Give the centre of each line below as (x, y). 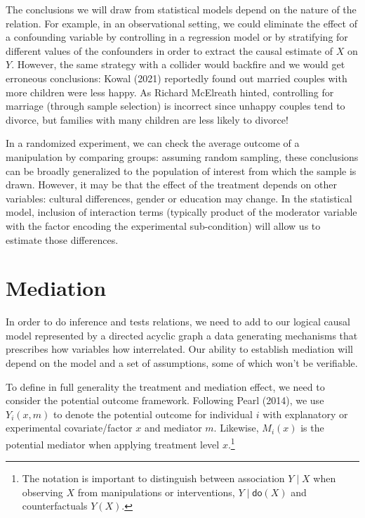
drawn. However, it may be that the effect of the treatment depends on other (171, 184)
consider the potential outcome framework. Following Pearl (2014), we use (165, 400)
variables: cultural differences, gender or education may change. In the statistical (179, 198)
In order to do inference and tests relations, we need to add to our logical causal (178, 322)
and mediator (173, 428)
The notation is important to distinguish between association (153, 478)
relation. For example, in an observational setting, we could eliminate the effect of (181, 23)
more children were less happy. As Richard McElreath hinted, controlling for (170, 92)
